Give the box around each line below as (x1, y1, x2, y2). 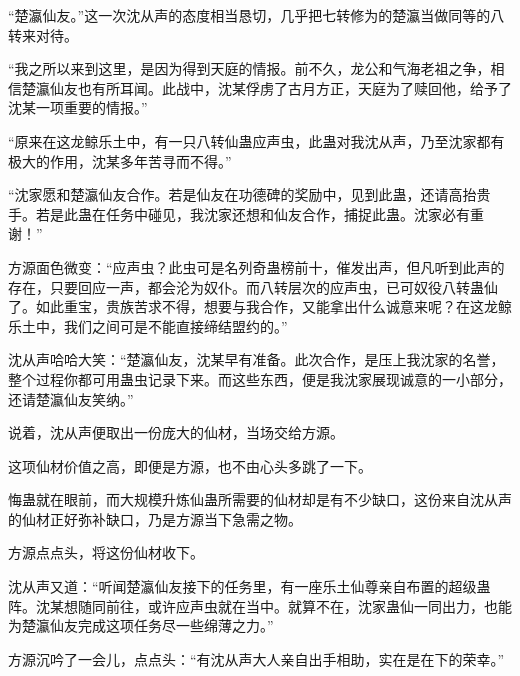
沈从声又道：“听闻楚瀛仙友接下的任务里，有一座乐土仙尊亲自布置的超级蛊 (8, 576, 491, 597)
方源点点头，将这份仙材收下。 (8, 542, 204, 563)
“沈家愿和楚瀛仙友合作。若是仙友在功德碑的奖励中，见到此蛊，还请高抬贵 (8, 184, 491, 205)
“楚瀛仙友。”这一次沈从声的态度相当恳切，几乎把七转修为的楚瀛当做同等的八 (8, 5, 505, 25)
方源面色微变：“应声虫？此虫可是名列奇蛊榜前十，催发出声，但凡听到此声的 (8, 256, 505, 277)
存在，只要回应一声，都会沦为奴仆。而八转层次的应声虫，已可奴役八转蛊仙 (8, 276, 498, 297)
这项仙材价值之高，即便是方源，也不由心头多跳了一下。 (8, 455, 372, 476)
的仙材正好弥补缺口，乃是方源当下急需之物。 (8, 508, 302, 529)
